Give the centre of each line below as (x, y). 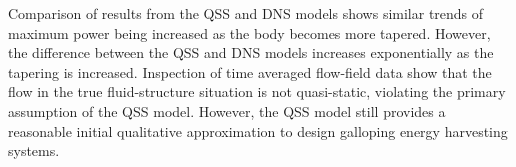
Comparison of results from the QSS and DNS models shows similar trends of (246, 13)
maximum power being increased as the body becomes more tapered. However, (249, 32)
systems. (34, 150)
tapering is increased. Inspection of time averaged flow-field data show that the (250, 71)
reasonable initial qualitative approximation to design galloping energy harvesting (258, 130)
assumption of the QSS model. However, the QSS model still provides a (227, 110)
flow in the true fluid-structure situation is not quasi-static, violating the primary (257, 91)
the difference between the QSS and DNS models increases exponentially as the (251, 52)
